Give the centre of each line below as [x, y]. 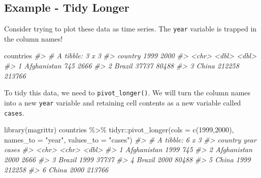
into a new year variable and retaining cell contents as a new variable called [123, 102]
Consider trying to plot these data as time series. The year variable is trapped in [130, 29]
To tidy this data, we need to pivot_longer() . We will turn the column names [127, 93]
